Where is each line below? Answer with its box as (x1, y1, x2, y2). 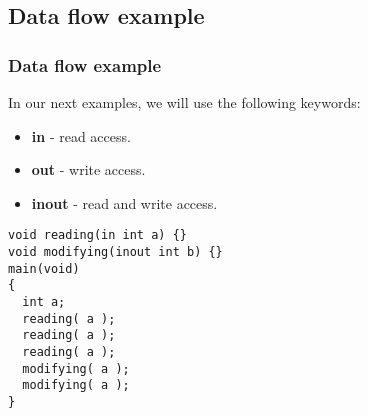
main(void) (8, 261, 80, 276)
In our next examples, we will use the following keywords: (8, 92, 361, 112)
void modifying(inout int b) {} (8, 245, 223, 260)
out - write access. (31, 159, 146, 180)
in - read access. (31, 125, 131, 146)
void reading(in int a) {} (8, 228, 187, 243)
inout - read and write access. (31, 192, 218, 213)
